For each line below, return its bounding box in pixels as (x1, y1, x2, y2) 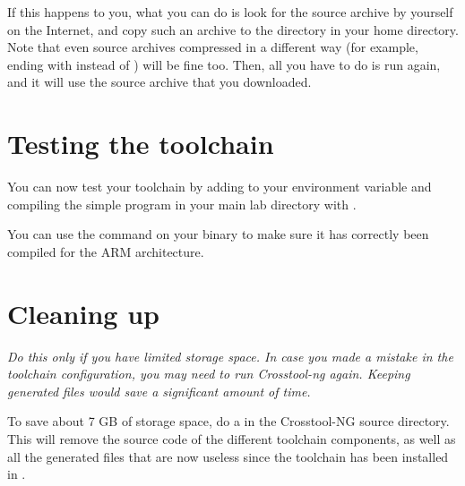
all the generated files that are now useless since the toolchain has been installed (7, 447, 449, 465)
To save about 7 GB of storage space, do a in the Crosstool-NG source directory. (7, 412, 450, 431)
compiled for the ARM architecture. (7, 242, 204, 260)
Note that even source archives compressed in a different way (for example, (7, 38, 418, 56)
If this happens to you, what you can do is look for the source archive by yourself (7, 3, 453, 21)
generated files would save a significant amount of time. (7, 381, 311, 400)
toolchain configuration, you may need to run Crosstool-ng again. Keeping (7, 364, 410, 383)
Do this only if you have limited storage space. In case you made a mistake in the (7, 346, 453, 365)
